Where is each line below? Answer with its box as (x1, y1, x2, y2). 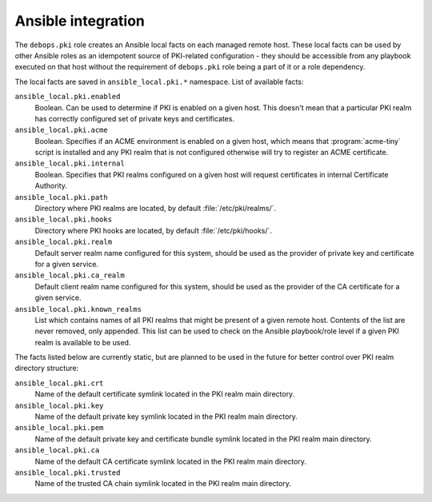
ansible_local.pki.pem (14, 424, 104, 432)
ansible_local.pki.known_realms (14, 305, 142, 313)
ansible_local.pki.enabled (14, 92, 121, 102)
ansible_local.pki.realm (14, 237, 112, 247)
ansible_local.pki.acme (14, 125, 108, 135)
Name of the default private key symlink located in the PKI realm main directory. (34, 412, 298, 421)
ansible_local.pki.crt (14, 378, 104, 388)
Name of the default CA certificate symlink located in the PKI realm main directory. (34, 456, 307, 466)
